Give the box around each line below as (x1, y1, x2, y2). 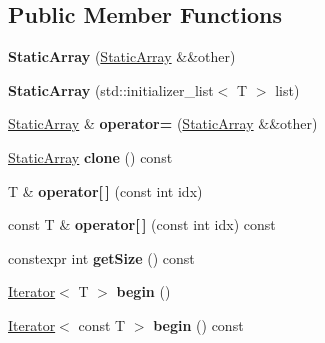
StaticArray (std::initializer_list (8, 79, 214, 100)
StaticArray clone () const (8, 146, 173, 167)
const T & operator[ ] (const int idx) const (8, 214, 276, 235)
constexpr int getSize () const (8, 247, 195, 268)
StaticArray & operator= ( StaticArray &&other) (8, 113, 318, 134)
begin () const (153, 314, 244, 335)
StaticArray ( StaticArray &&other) (8, 46, 236, 67)
